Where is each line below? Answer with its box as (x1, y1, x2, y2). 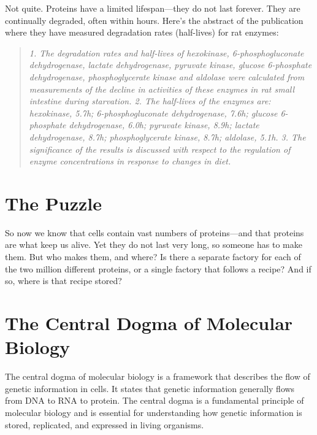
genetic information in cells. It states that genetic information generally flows (5, 382, 295, 395)
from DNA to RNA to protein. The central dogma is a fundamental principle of (5, 394, 304, 407)
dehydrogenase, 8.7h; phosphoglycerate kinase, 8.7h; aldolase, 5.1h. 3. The (29, 130, 306, 143)
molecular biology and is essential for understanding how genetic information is (5, 406, 302, 418)
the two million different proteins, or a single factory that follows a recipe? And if (5, 262, 311, 275)
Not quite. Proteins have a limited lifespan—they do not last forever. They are (5, 2, 300, 14)
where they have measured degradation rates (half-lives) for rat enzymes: (5, 26, 279, 39)
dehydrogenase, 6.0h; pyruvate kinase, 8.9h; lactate (69, 118, 259, 131)
